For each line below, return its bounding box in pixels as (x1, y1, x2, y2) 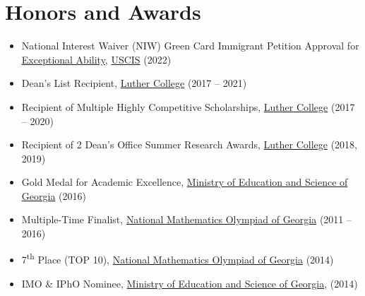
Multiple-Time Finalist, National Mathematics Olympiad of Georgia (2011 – (21, 212, 352, 227)
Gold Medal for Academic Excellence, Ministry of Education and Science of (21, 174, 348, 189)
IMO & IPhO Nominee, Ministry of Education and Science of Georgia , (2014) (21, 276, 358, 290)
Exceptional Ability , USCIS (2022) (21, 52, 172, 66)
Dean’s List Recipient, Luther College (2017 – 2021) (21, 76, 247, 90)
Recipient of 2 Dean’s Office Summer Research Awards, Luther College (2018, (21, 137, 357, 152)
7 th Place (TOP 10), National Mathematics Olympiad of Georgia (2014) (21, 250, 334, 267)
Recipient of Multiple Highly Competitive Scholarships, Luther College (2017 (21, 99, 355, 114)
